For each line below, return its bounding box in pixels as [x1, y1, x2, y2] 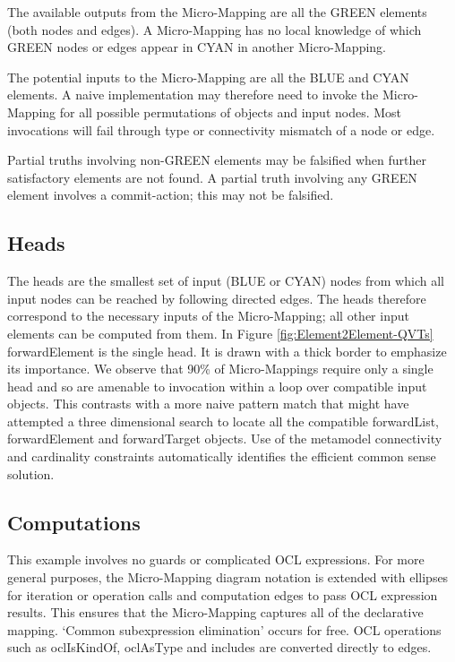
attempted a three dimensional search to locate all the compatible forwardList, [7, 411, 440, 430]
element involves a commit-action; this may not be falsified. [7, 185, 334, 204]
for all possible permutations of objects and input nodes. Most [59, 102, 402, 121]
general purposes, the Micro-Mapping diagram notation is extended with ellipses [7, 568, 449, 587]
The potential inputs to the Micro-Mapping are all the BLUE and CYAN [7, 67, 409, 86]
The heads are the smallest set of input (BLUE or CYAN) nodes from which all [7, 271, 444, 290]
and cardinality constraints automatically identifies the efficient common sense [7, 447, 436, 466]
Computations [7, 508, 141, 536]
